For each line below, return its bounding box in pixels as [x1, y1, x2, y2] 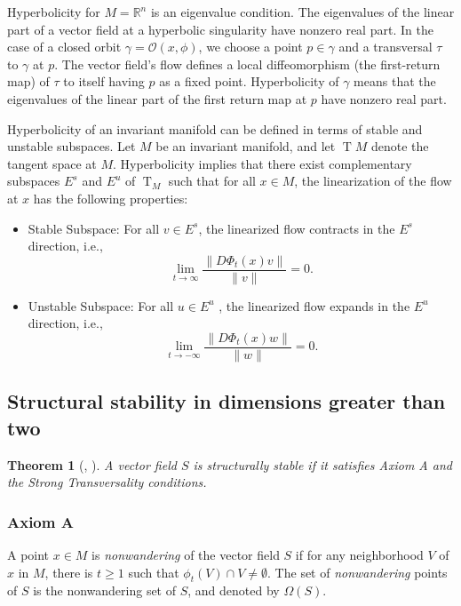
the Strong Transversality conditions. [7, 473, 207, 491]
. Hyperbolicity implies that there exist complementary [113, 154, 412, 172]
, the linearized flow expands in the [219, 296, 410, 315]
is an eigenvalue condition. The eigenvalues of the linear [150, 3, 455, 20]
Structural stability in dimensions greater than [7, 387, 446, 415]
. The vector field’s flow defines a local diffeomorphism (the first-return [54, 54, 441, 73]
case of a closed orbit [7, 37, 122, 56]
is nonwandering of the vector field [91, 546, 280, 564]
